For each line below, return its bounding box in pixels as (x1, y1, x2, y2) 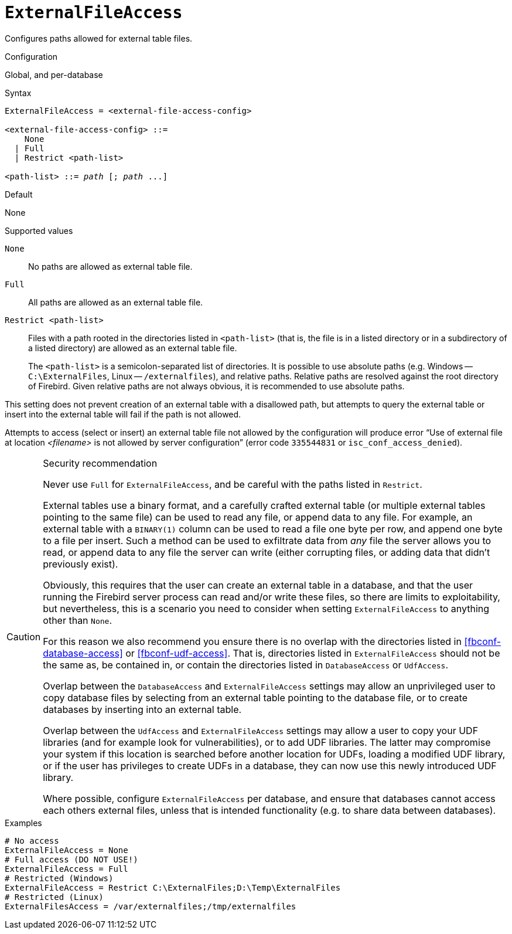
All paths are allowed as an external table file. (28, 297, 203, 307)
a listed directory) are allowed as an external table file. (28, 342, 237, 353)
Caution (6, 630, 41, 643)
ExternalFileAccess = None (5, 845, 128, 855)
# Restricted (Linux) (5, 892, 104, 902)
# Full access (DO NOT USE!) (5, 854, 138, 864)
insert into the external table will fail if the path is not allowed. (5, 409, 241, 419)
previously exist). (43, 558, 118, 570)
